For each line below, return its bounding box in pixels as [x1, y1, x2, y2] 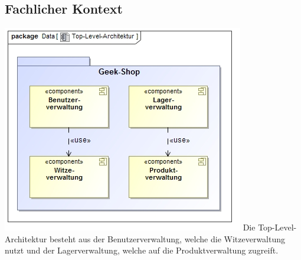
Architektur [5, 232, 47, 245]
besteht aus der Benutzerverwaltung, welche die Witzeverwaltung [49, 232, 286, 245]
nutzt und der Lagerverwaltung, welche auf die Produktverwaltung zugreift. [5, 244, 279, 256]
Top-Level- [258, 221, 297, 233]
